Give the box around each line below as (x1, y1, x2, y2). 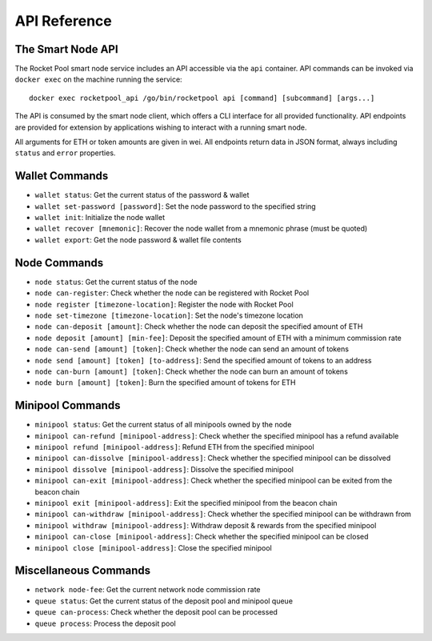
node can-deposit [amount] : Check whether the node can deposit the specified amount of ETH (34, 322, 363, 331)
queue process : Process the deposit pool (34, 619, 176, 628)
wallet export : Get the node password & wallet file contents (34, 234, 242, 244)
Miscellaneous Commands (14, 564, 151, 578)
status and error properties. (14, 148, 116, 158)
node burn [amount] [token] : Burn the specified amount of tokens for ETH (34, 378, 296, 387)
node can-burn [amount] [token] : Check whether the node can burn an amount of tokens (34, 367, 348, 376)
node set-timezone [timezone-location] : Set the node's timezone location (34, 310, 304, 320)
